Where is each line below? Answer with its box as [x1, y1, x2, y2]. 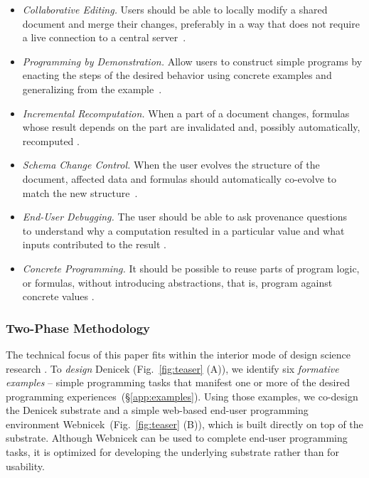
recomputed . [22, 133, 80, 148]
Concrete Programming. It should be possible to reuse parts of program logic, [22, 260, 360, 275]
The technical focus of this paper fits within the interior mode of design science [6, 346, 351, 361]
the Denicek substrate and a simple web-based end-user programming [6, 403, 309, 418]
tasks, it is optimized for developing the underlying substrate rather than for [6, 445, 339, 460]
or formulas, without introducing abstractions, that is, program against [22, 275, 333, 290]
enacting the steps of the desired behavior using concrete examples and [22, 68, 332, 83]
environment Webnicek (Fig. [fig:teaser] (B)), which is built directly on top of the [6, 416, 363, 431]
